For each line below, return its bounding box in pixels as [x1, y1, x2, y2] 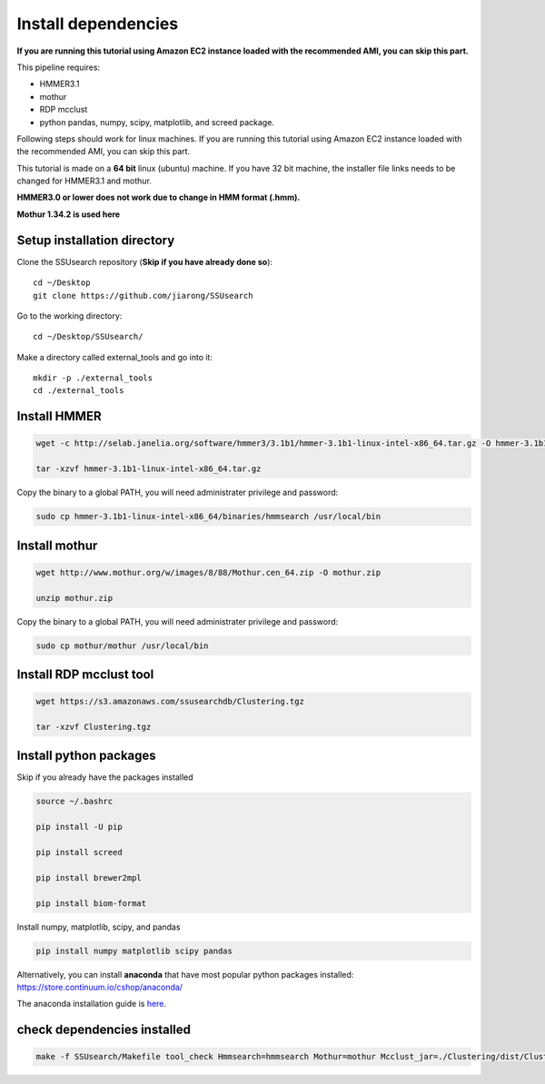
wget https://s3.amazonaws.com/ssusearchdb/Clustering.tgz [35, 696, 304, 707]
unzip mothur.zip [35, 593, 114, 603]
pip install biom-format [35, 898, 147, 908]
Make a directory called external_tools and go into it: [16, 351, 213, 362]
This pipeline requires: [16, 62, 100, 73]
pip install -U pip [35, 822, 123, 833]
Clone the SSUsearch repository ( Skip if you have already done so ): [16, 256, 272, 267]
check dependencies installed [16, 1022, 191, 1038]
